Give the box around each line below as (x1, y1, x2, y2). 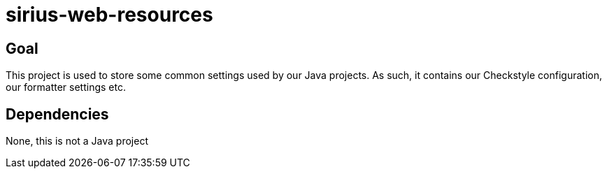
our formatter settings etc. (6, 81, 126, 94)
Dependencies (6, 105, 109, 123)
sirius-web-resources (6, 3, 213, 27)
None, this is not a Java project (6, 135, 149, 147)
